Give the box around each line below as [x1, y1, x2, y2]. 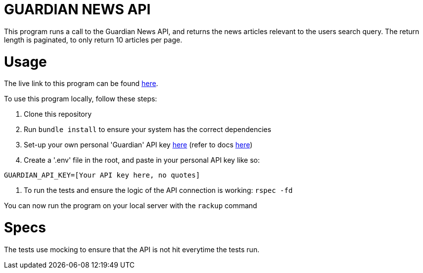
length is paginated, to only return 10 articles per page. [4, 35, 183, 44]
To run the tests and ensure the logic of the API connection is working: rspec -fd [24, 186, 293, 195]
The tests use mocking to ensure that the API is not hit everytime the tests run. [4, 245, 260, 254]
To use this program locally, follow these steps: [4, 94, 157, 103]
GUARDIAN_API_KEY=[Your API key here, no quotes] [4, 171, 200, 180]
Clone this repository [24, 110, 92, 119]
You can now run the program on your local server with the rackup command [4, 201, 257, 210]
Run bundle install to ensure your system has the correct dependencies [24, 125, 272, 134]
